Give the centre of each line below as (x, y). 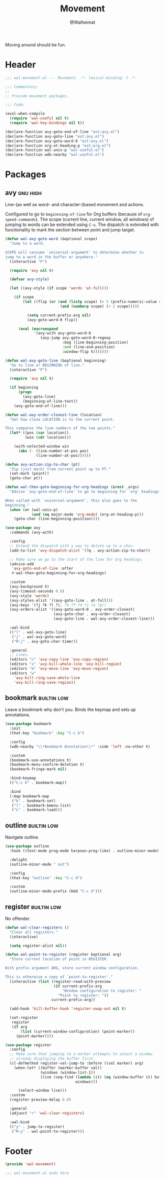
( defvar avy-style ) (29, 279)
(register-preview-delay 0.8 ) (40, 1100)
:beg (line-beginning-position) (95, 343)
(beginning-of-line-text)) (50, 401)
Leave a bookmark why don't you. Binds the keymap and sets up (70, 710)
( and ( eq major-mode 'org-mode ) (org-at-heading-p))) (87, 514)
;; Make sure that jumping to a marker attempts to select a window (81, 1054)
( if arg (19, 1027)
